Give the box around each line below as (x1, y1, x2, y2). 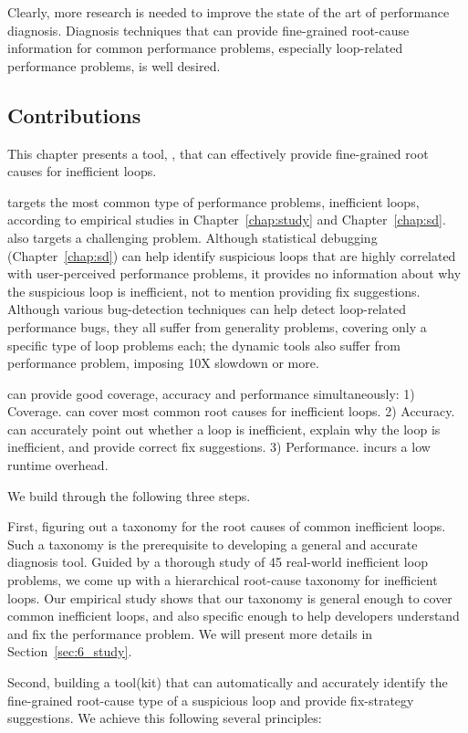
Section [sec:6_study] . (7, 642, 132, 661)
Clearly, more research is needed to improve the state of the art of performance (7, 3, 450, 21)
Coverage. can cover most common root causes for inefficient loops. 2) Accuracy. (7, 402, 455, 421)
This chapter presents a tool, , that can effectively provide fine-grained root (7, 143, 429, 162)
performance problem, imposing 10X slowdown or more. (7, 353, 319, 372)
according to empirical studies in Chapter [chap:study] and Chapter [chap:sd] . (7, 210, 446, 229)
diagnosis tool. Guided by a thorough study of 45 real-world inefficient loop (7, 552, 428, 571)
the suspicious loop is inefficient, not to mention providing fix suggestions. (7, 281, 421, 300)
